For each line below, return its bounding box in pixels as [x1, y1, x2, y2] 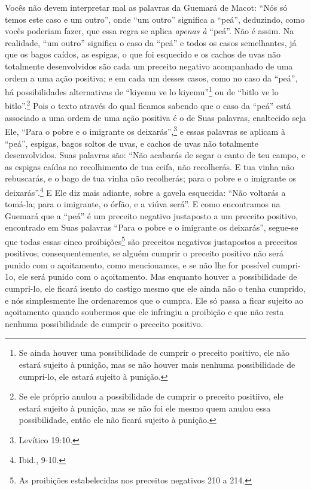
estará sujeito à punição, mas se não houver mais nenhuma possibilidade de [19, 358, 295, 370]
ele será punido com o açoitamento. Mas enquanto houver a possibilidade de [18, 270, 297, 283]
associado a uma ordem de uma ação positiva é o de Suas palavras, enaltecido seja [5, 111, 306, 123]
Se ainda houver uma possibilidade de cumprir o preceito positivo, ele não [19, 346, 290, 359]
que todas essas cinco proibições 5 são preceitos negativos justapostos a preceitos [5, 233, 297, 247]
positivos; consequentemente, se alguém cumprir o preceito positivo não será [5, 247, 284, 259]
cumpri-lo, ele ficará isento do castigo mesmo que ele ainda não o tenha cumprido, [5, 282, 306, 294]
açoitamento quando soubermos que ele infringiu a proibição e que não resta [5, 306, 284, 318]
